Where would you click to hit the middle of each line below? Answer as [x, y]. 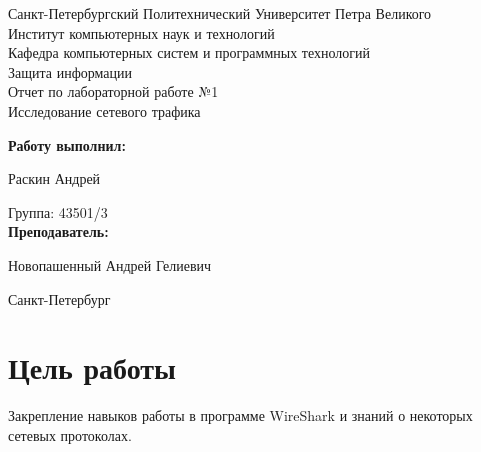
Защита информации [70, 71]
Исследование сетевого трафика [104, 110]
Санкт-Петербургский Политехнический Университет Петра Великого [220, 13]
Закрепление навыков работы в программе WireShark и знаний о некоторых [240, 415]
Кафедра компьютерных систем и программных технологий [189, 52]
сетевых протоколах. [70, 434]
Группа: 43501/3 [58, 211]
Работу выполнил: [67, 144]
